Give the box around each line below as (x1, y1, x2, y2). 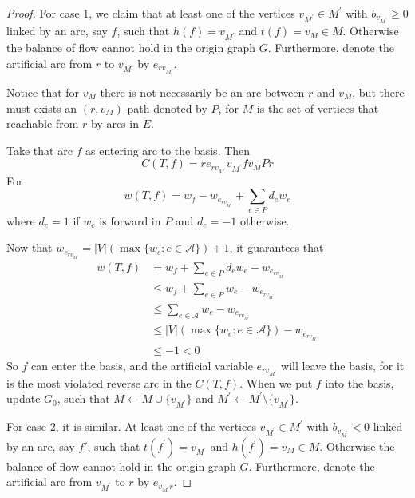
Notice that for (6, 84, 80, 101)
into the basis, (325, 374, 394, 391)
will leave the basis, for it (281, 357, 405, 373)
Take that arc (6, 141, 73, 158)
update (6, 390, 41, 407)
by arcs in (90, 115, 139, 132)
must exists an (6, 99, 77, 116)
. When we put (239, 374, 313, 391)
